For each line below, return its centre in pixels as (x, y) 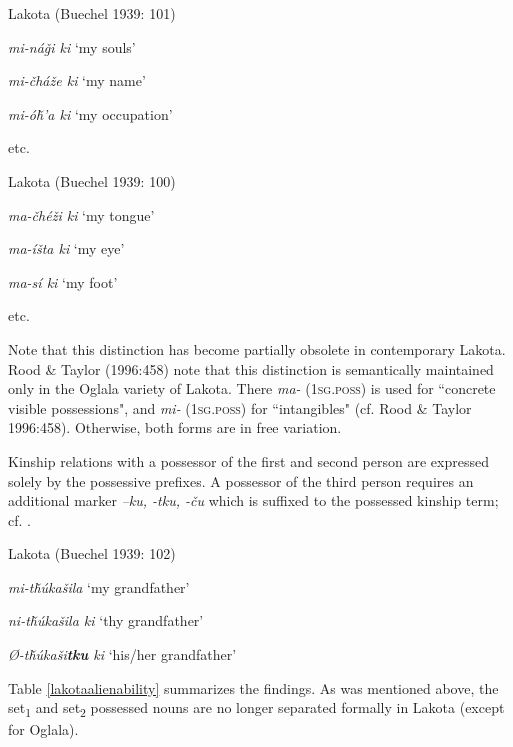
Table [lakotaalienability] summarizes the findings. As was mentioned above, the (253, 687)
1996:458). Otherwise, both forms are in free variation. (175, 427)
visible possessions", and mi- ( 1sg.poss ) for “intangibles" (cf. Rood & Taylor (240, 407)
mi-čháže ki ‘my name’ (77, 80)
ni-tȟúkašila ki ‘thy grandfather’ (106, 620)
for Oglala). (43, 729)
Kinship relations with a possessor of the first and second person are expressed (248, 460)
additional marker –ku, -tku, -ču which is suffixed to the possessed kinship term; (253, 500)
